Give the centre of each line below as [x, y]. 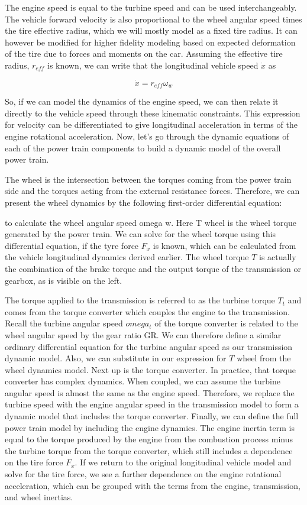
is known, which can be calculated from [224, 245]
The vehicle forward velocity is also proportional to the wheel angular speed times [153, 19]
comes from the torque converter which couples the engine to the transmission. [147, 311]
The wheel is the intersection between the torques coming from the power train [148, 179]
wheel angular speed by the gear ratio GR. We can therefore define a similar [143, 334]
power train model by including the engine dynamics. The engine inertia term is [150, 427]
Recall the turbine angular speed [64, 323]
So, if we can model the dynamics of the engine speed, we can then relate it [142, 101]
